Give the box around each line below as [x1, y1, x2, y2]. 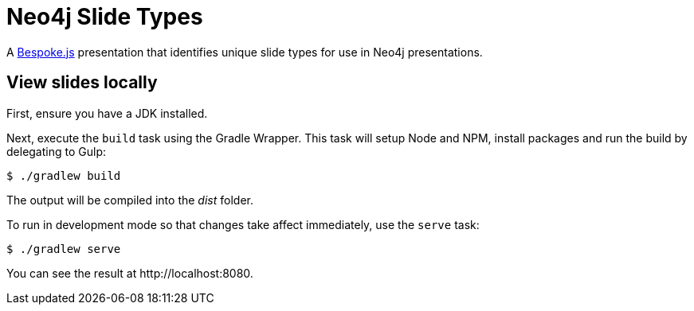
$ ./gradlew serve [6, 242, 121, 255]
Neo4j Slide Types [6, 3, 203, 30]
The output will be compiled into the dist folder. [6, 192, 253, 207]
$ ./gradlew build [6, 169, 121, 182]
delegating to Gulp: [6, 144, 106, 158]
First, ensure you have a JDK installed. [6, 106, 208, 120]
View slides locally [6, 72, 158, 93]
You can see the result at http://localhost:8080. [6, 266, 253, 280]
